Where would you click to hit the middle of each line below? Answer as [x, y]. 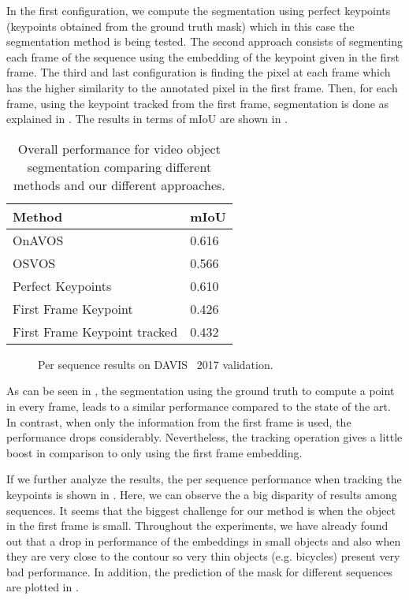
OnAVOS [38, 240]
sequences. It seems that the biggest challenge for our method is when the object [201, 510]
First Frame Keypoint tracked [95, 331]
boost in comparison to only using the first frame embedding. [154, 452]
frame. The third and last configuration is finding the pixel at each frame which [199, 72]
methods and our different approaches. [119, 184]
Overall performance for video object [119, 148]
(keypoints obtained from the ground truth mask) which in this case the [180, 26]
